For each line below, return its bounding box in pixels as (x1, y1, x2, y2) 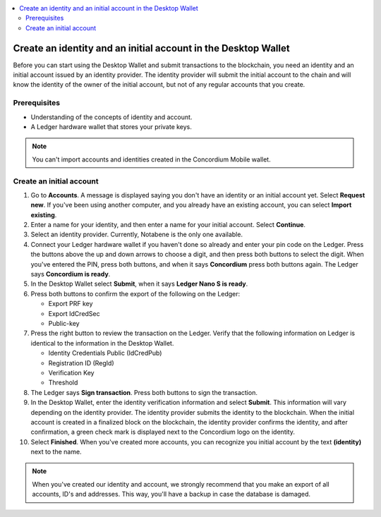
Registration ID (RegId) (48, 358, 114, 367)
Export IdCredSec (48, 309, 100, 317)
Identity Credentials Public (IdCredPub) (48, 349, 162, 358)
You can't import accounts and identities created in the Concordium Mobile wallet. (32, 155, 271, 164)
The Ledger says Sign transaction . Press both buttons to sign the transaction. (30, 388, 258, 396)
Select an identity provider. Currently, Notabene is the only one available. (30, 230, 243, 239)
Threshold (48, 378, 78, 387)
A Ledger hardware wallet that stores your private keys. (30, 123, 192, 130)
